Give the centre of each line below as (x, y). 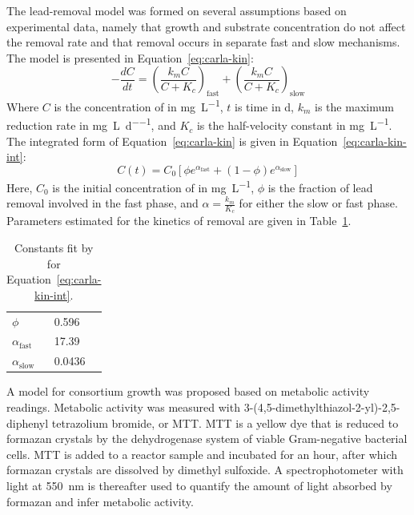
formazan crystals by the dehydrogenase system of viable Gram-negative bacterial (207, 439)
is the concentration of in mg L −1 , (139, 105)
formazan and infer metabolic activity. (100, 501)
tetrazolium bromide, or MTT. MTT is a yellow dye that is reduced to (225, 422)
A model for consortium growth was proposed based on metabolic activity (188, 391)
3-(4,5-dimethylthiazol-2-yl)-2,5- (322, 406)
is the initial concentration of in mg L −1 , (153, 186)
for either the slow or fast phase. (318, 203)
